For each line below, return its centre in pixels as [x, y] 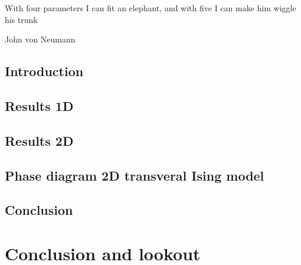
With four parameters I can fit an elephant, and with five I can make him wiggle [150, 8]
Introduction [44, 71]
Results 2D [39, 140]
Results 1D [39, 105]
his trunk [21, 19]
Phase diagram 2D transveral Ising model [135, 175]
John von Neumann [40, 39]
